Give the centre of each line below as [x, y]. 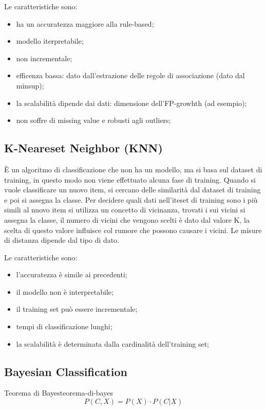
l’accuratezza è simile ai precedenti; [72, 274]
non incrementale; [44, 58]
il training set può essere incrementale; [77, 309]
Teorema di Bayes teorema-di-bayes [59, 393]
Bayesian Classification [66, 371]
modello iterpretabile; [50, 41]
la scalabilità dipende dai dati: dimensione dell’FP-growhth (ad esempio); [131, 103]
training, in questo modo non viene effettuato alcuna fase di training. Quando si [130, 179]
